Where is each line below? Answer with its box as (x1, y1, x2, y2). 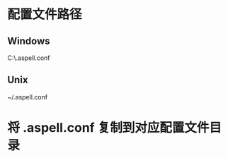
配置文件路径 (7, 6, 83, 23)
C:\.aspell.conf (7, 54, 50, 62)
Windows (7, 35, 50, 47)
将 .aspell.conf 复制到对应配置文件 (7, 120, 210, 135)
